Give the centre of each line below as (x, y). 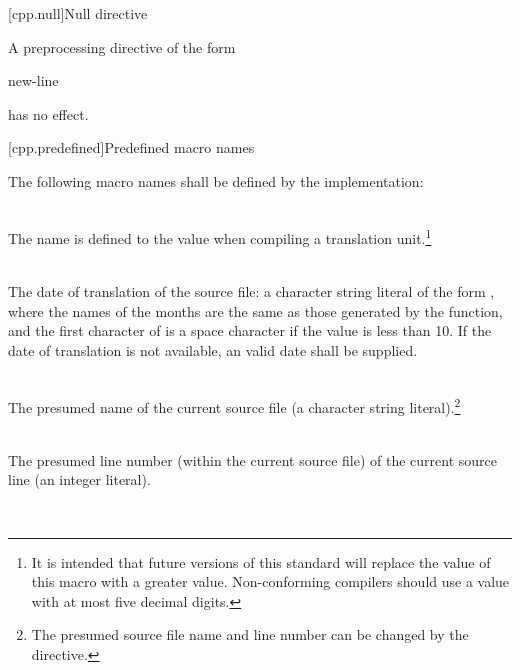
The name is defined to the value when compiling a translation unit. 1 (220, 236)
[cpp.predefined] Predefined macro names (131, 147)
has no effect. (48, 113)
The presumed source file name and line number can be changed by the (250, 634)
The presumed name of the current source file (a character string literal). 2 (234, 405)
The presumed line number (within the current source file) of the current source (252, 459)
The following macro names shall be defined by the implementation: (216, 180)
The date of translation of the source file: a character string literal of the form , (251, 291)
